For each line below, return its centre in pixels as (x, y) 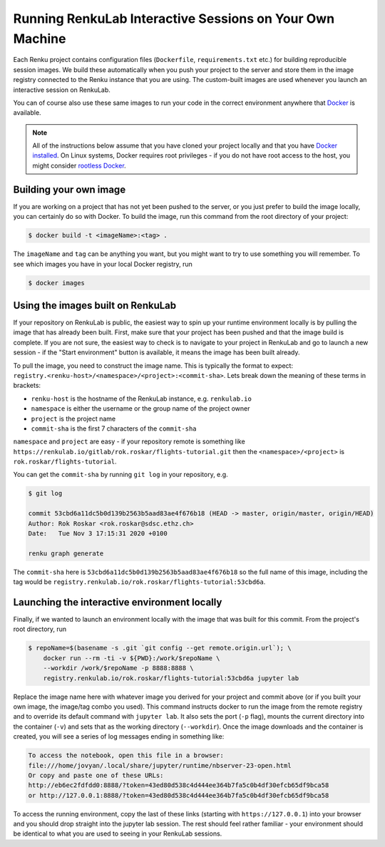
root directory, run (40, 629)
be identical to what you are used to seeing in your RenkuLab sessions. (118, 833)
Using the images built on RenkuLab (95, 306)
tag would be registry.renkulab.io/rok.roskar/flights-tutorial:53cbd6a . (139, 582)
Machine (40, 38)
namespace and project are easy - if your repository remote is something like (129, 441)
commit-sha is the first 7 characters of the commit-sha (114, 428)
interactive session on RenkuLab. (62, 90)
